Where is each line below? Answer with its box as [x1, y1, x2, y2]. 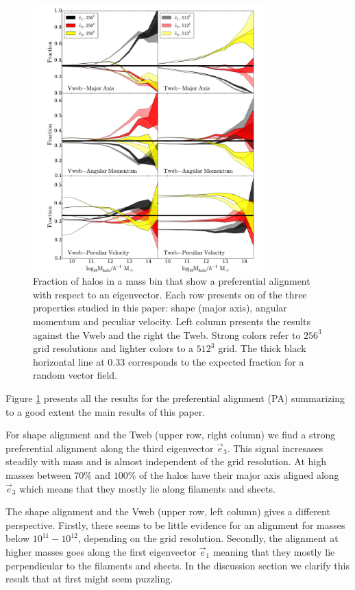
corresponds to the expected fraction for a [127, 354, 304, 368]
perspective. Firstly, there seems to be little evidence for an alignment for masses [5, 517, 345, 532]
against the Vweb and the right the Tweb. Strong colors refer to [33, 327, 301, 342]
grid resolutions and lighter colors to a [33, 341, 194, 355]
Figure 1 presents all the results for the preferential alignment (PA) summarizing [5, 390, 345, 405]
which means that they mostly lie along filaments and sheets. [19, 481, 276, 495]
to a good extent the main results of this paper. [5, 404, 206, 418]
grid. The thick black [218, 341, 306, 355]
